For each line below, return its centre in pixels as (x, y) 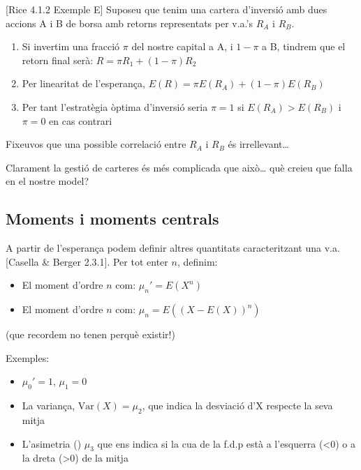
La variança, (49, 405)
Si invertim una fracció (71, 46)
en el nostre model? (47, 181)
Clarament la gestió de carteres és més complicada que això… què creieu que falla (179, 167)
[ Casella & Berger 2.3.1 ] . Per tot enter (87, 261)
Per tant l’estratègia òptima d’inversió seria (115, 106)
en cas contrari (81, 120)
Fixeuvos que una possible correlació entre (96, 144)
